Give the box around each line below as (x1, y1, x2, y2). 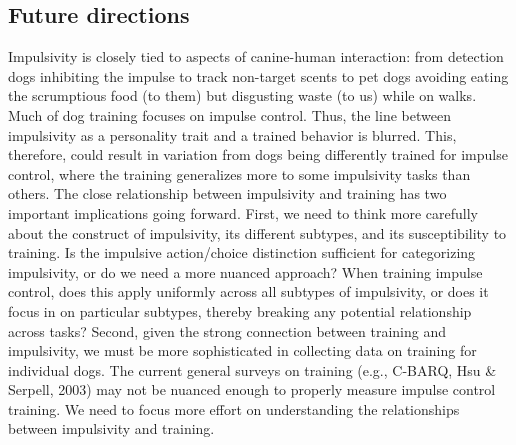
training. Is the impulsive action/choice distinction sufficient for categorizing (8, 242, 476, 263)
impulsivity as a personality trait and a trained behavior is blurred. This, (8, 124, 457, 145)
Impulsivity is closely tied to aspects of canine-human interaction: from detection (8, 46, 504, 67)
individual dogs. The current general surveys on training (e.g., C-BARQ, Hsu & (8, 359, 497, 380)
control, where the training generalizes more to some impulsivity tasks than (8, 163, 471, 184)
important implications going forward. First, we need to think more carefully (8, 202, 479, 223)
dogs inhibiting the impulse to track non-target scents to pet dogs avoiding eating (8, 65, 509, 86)
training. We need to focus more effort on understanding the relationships (8, 398, 460, 419)
